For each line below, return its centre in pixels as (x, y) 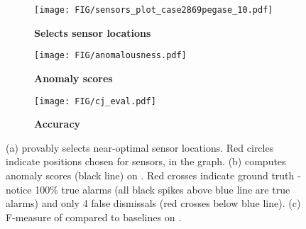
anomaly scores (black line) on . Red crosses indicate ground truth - (153, 175)
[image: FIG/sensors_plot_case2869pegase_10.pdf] (154, 10)
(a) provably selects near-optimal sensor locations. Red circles (140, 147)
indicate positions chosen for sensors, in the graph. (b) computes (146, 161)
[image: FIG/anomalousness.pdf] (110, 56)
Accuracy (58, 124)
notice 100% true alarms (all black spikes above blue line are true (148, 189)
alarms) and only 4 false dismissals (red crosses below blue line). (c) (153, 203)
